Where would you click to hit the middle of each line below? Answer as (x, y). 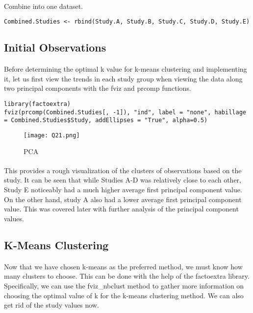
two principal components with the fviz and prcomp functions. (98, 88)
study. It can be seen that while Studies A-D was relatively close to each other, (123, 180)
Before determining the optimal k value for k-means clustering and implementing (126, 69)
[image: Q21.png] (52, 135)
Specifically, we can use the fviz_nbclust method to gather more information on (124, 285)
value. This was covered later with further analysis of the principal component (121, 209)
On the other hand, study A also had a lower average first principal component (123, 199)
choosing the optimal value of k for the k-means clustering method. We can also (124, 295)
